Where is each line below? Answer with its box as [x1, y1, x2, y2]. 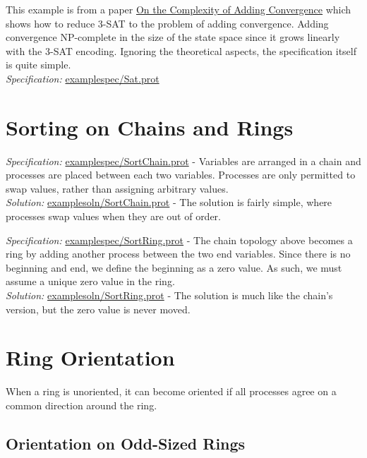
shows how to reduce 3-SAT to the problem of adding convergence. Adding [6, 16, 329, 30]
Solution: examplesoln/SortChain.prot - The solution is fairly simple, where [6, 195, 332, 210]
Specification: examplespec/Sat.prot [6, 71, 160, 85]
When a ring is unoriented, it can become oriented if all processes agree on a [6, 384, 337, 399]
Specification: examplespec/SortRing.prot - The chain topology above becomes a [6, 232, 353, 247]
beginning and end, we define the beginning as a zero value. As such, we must [6, 260, 342, 275]
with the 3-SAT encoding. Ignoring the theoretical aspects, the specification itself [6, 43, 356, 58]
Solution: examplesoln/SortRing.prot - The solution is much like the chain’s [6, 288, 333, 303]
